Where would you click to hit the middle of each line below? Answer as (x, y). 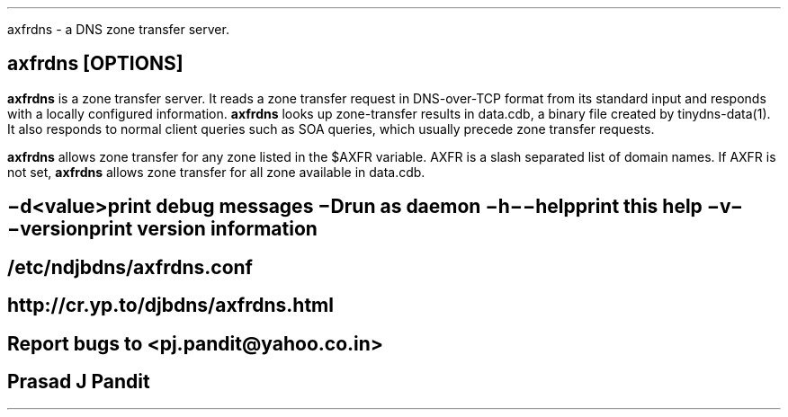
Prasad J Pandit (79, 381)
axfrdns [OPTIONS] (95, 64)
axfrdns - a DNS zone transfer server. (118, 29)
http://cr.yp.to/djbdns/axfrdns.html (170, 306)
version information (227, 229)
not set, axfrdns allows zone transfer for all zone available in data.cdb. (216, 172)
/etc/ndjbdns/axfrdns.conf (130, 267)
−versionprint (70, 229)
